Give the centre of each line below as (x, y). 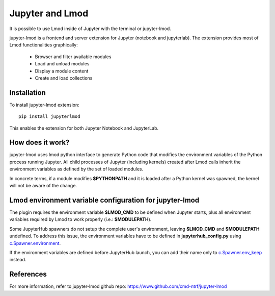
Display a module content (62, 71)
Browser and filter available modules (73, 57)
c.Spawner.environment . (35, 243)
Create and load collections (64, 78)
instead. (18, 260)
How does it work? (39, 143)
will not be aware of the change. (43, 186)
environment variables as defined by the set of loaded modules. (76, 169)
